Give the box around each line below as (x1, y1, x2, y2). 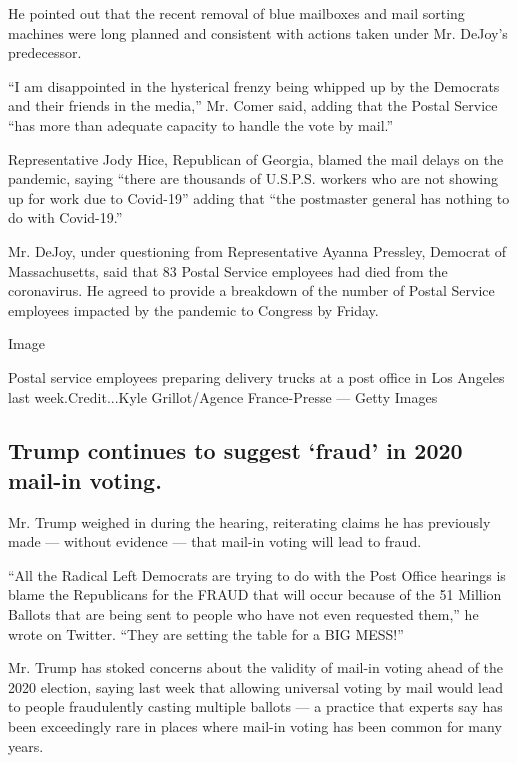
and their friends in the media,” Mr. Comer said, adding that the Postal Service (8, 95, 498, 116)
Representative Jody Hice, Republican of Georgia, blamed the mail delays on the (8, 148, 504, 169)
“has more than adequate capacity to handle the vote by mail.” (8, 114, 394, 135)
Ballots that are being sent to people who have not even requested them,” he (8, 604, 479, 625)
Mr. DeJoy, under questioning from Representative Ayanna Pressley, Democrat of (8, 240, 507, 261)
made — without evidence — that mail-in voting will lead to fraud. (8, 531, 422, 552)
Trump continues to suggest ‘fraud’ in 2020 (8, 435, 463, 466)
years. (8, 735, 44, 756)
